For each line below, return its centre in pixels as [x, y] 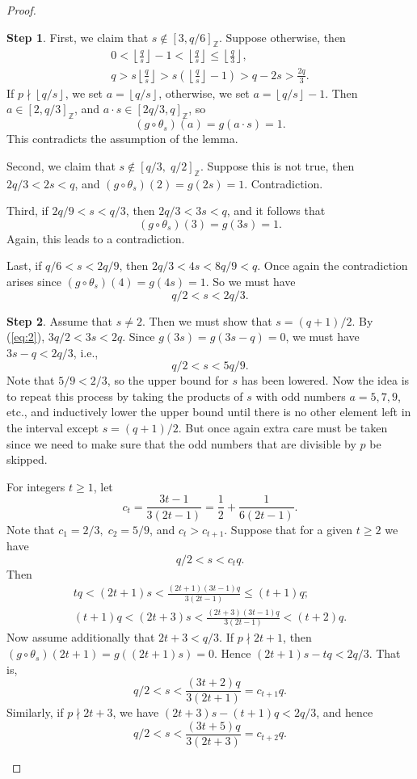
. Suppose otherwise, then [282, 37]
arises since [34, 281]
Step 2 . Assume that [60, 320]
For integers [36, 486]
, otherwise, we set [204, 93]
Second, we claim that [61, 165]
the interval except [53, 428]
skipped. [27, 459]
